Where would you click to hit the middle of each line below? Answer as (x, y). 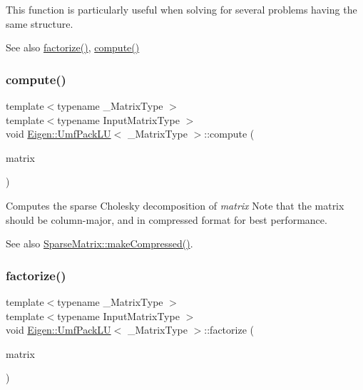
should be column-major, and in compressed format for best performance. (167, 219)
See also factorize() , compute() (73, 47)
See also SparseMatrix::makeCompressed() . (99, 243)
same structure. (40, 23)
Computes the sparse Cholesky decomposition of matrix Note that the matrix (175, 205)
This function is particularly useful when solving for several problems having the (181, 9)
